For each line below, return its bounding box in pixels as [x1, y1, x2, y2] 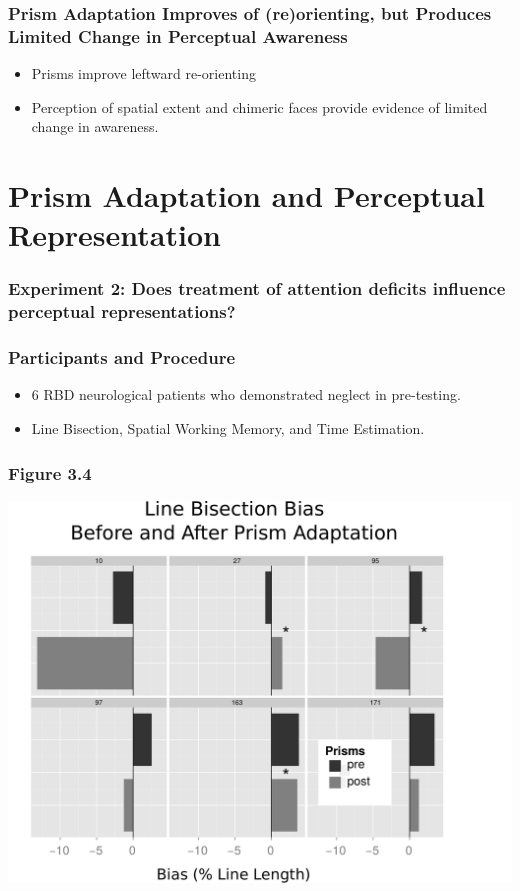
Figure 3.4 [8, 460, 92, 485]
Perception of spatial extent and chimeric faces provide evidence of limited [31, 96, 488, 117]
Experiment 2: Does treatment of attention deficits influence [8, 276, 506, 301]
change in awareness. [31, 116, 159, 137]
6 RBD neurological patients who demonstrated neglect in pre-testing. [31, 384, 461, 405]
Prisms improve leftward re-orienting [31, 63, 256, 84]
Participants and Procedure [8, 345, 236, 370]
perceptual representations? [8, 299, 236, 324]
